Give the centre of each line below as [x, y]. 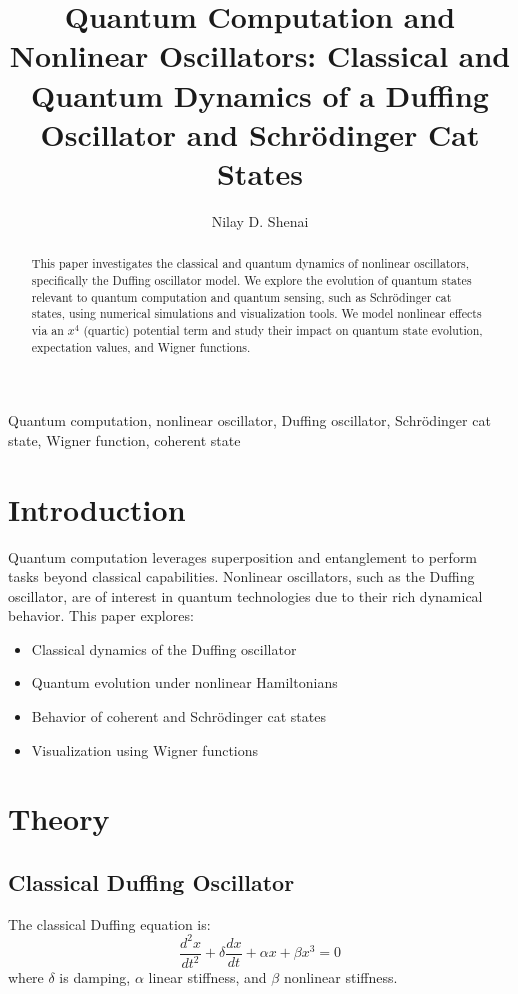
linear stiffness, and [207, 977]
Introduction [97, 508]
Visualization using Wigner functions [145, 749]
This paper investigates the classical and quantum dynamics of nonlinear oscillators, [250, 263]
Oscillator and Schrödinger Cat [260, 133]
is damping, [95, 977]
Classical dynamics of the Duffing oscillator [164, 648]
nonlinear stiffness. [340, 977]
